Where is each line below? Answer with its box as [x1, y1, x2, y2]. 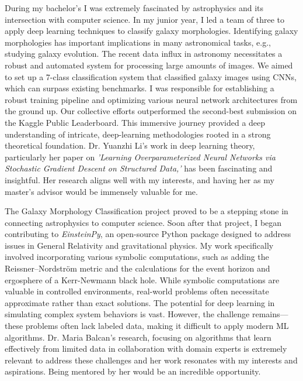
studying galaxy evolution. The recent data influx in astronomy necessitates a [5, 47, 283, 60]
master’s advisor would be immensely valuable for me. [5, 185, 198, 197]
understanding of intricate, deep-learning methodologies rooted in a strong [5, 128, 271, 140]
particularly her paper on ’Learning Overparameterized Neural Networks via [5, 150, 276, 163]
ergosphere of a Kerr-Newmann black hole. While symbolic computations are [5, 273, 280, 286]
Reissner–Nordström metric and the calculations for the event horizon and [5, 262, 270, 274]
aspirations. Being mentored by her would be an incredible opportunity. [5, 365, 261, 377]
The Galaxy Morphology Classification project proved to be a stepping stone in [5, 205, 288, 217]
